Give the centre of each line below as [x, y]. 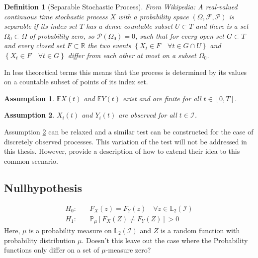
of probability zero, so [62, 35]
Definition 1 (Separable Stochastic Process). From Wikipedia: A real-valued [121, 6]
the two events [109, 45]
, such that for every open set [179, 35]
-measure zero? [128, 250]
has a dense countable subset [129, 26]
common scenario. [31, 161]
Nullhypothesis [43, 187]
